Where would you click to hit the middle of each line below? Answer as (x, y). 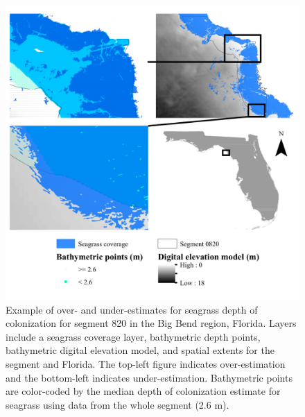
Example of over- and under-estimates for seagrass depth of (132, 309)
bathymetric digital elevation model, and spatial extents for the (140, 350)
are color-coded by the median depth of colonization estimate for (143, 391)
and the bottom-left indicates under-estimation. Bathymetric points (149, 377)
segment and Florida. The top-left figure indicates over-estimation (146, 363)
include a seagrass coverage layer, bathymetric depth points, (133, 336)
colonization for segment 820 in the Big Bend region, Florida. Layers (151, 323)
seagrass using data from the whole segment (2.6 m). (117, 404)
